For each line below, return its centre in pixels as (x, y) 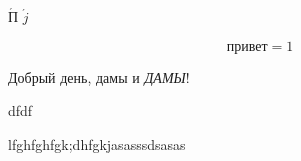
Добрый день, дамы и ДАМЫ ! (99, 76)
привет (247, 46)
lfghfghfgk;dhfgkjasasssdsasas (97, 143)
